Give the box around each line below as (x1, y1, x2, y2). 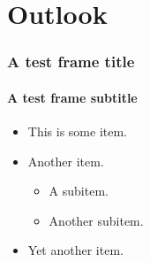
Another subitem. (49, 211, 144, 229)
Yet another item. (27, 241, 124, 259)
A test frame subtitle (7, 88, 138, 106)
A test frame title (7, 50, 135, 73)
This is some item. (27, 122, 127, 141)
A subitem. (49, 181, 109, 200)
